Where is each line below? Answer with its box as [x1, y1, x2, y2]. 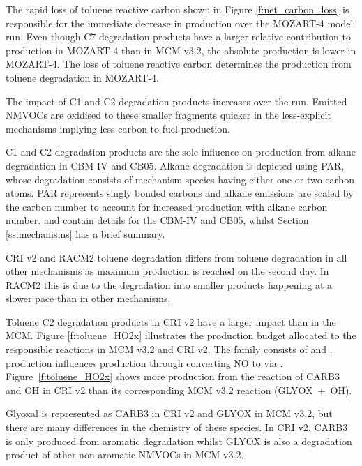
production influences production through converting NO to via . [6, 355, 283, 370]
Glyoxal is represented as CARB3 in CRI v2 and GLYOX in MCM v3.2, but [6, 406, 333, 421]
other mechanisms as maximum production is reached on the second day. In [6, 264, 329, 278]
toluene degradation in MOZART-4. [6, 70, 159, 84]
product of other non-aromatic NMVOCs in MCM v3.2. [6, 447, 244, 462]
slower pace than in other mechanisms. [6, 291, 171, 306]
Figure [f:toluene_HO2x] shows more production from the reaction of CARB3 [6, 369, 340, 384]
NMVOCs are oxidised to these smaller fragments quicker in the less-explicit [6, 107, 331, 122]
